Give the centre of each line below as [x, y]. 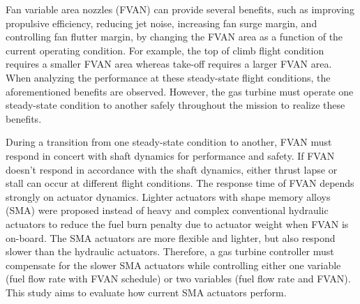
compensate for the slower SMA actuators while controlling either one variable [173, 265]
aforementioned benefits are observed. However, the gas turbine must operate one [180, 91]
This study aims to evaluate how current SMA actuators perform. [146, 292]
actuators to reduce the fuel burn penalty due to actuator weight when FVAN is [177, 223]
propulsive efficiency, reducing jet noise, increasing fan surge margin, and [162, 23]
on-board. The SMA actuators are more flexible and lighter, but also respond [171, 237]
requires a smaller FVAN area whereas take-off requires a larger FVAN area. [169, 64]
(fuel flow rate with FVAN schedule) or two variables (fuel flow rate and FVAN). [178, 279]
